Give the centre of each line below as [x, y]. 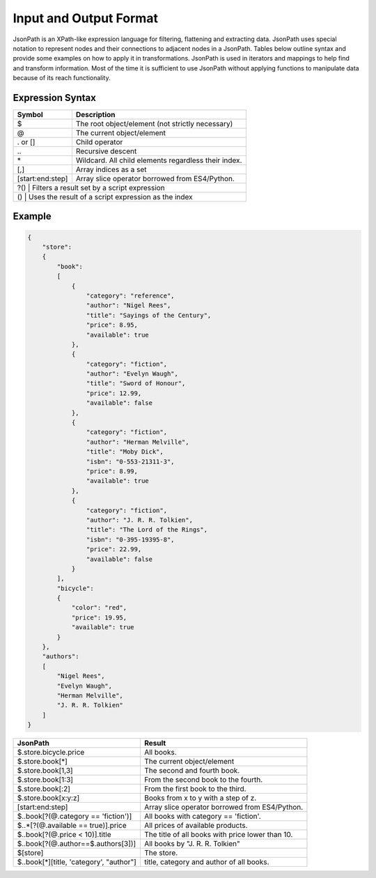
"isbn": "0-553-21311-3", [130, 461]
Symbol [30, 115]
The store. [161, 853]
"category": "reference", [130, 295]
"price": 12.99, [114, 393]
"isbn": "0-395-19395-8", [130, 539]
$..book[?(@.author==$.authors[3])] [77, 844]
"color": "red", [99, 608]
